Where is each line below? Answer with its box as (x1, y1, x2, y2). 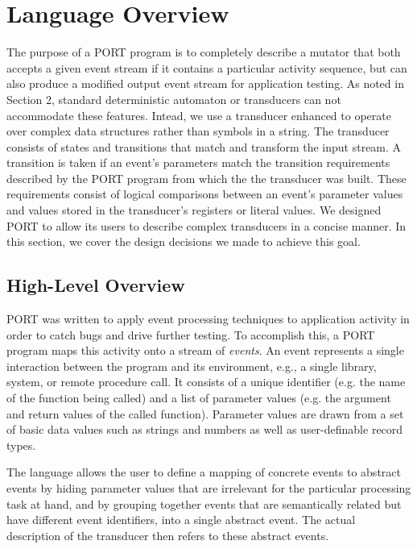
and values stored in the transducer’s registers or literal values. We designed (6, 202, 382, 218)
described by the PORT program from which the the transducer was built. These (6, 169, 407, 186)
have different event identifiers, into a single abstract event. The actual (6, 511, 356, 528)
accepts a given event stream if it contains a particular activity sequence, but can (6, 59, 407, 76)
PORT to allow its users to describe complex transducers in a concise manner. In (6, 217, 407, 234)
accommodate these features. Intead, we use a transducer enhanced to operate (6, 106, 391, 123)
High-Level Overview (6, 272, 185, 297)
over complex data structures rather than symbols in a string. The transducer (6, 123, 390, 139)
